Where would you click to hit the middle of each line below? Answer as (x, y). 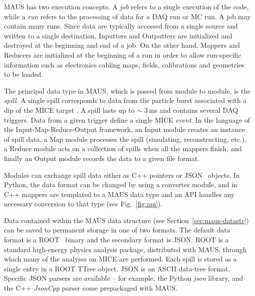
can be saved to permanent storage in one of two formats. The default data (117, 230)
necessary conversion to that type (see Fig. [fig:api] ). (83, 204)
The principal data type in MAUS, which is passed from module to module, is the (127, 90)
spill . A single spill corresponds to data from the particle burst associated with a (125, 100)
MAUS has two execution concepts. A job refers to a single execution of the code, (127, 6)
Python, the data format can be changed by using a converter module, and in (121, 184)
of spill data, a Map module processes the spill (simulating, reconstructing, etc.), (125, 139)
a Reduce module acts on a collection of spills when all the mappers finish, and (123, 148)
